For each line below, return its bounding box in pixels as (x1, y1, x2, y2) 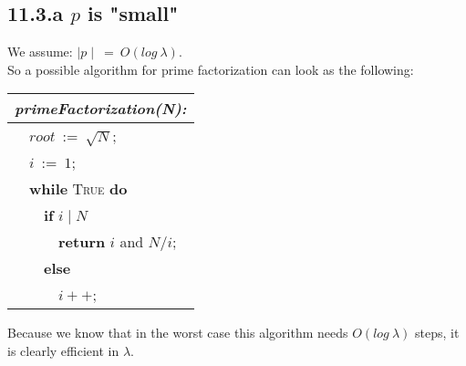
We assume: (7, 42, 73, 61)
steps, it (414, 323, 460, 342)
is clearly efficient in (7, 340, 119, 360)
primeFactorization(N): (15, 98, 187, 120)
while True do (29, 178, 128, 200)
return (58, 231, 106, 253)
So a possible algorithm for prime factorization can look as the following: (7, 59, 414, 78)
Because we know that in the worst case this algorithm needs (7, 323, 348, 342)
